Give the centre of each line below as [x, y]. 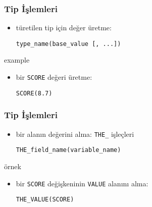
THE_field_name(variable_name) [68, 150]
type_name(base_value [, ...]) [68, 44]
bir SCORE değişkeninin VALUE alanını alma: [82, 183]
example [17, 60]
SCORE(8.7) [34, 93]
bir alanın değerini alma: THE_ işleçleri [75, 134]
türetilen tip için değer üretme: [64, 28]
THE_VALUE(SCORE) [45, 200]
